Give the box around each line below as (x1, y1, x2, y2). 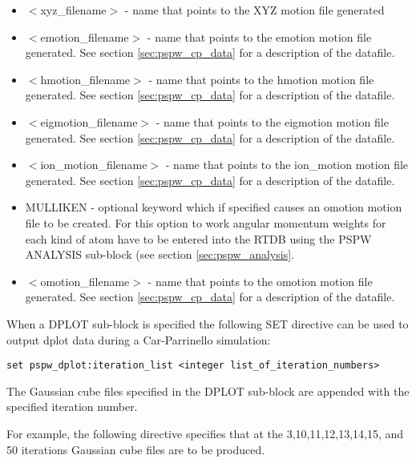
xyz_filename (40, 2, 107, 18)
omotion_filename (40, 272, 130, 289)
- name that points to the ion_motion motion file (165, 156, 409, 173)
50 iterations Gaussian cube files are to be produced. (6, 441, 265, 457)
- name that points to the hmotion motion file (148, 70, 374, 87)
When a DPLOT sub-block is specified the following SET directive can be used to (6, 315, 409, 332)
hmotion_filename (40, 70, 131, 87)
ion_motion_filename (40, 156, 147, 173)
